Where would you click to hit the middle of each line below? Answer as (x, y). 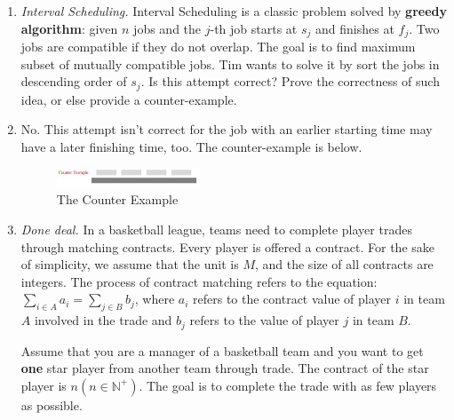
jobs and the (167, 28)
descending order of (74, 81)
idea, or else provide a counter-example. (129, 99)
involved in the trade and (103, 320)
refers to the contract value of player (292, 299)
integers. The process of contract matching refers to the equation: (199, 281)
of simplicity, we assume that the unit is (130, 264)
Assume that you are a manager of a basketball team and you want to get (222, 350)
